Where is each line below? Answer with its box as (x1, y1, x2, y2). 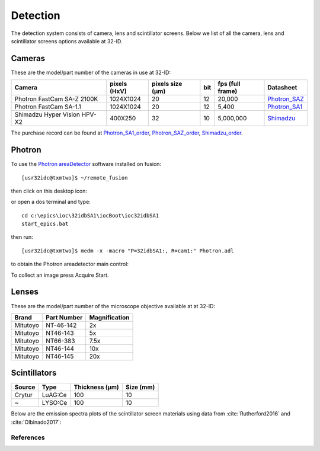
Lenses (11, 287, 39, 297)
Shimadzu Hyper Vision (14, 110, 80, 119)
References (11, 433, 45, 442)
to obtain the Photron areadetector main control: (11, 261, 129, 268)
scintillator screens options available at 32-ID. (11, 37, 123, 44)
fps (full (217, 80, 241, 88)
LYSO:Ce (41, 399, 68, 407)
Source (14, 383, 36, 391)
